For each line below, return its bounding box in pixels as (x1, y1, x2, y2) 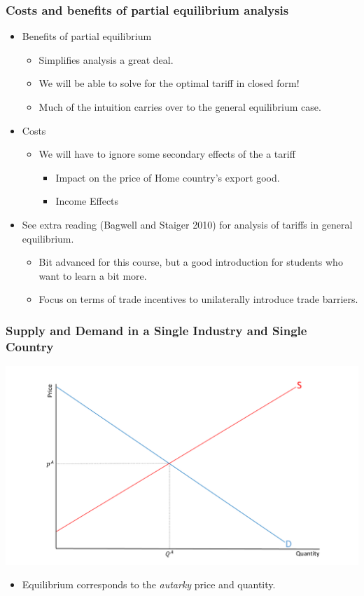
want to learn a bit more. (38, 268, 147, 283)
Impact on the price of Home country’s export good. (55, 170, 280, 184)
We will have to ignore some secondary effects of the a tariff (38, 147, 295, 161)
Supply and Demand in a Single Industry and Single (6, 321, 307, 339)
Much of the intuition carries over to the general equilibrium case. (38, 100, 321, 114)
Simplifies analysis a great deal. (38, 52, 174, 67)
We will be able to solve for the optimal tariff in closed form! (38, 76, 300, 90)
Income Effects (55, 194, 119, 208)
